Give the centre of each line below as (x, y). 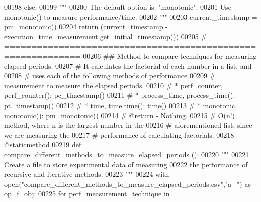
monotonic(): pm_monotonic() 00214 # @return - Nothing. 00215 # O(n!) (120, 115)
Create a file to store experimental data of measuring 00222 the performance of (126, 164)
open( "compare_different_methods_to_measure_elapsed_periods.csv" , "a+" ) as (127, 184)
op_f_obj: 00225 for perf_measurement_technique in (87, 194)
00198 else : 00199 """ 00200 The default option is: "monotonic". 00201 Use (118, 7)
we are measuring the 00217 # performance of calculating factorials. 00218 (119, 134)
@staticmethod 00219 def (43, 144)
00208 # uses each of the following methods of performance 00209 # (110, 76)
